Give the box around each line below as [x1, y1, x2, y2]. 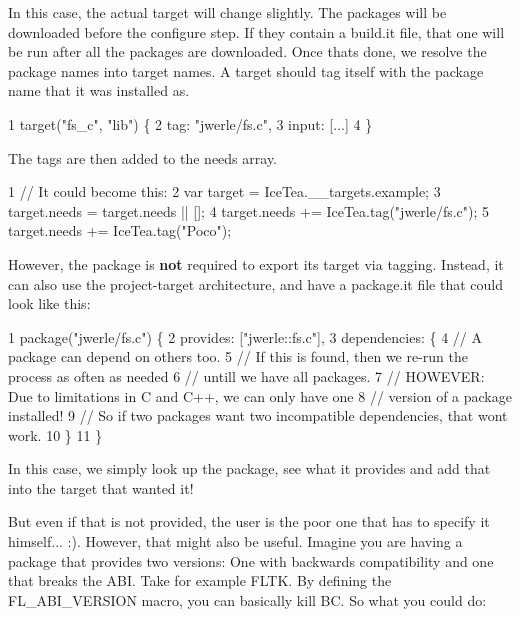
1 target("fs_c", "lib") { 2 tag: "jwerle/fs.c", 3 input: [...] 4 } [8, 113, 373, 134]
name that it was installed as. [8, 80, 190, 101]
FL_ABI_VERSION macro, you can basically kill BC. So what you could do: [8, 589, 487, 610]
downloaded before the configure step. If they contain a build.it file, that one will [8, 21, 505, 42]
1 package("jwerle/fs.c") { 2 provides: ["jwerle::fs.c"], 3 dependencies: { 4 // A [8, 326, 482, 347]
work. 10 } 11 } [8, 424, 103, 445]
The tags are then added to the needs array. [8, 147, 278, 168]
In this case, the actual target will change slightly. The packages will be [8, 2, 447, 22]
